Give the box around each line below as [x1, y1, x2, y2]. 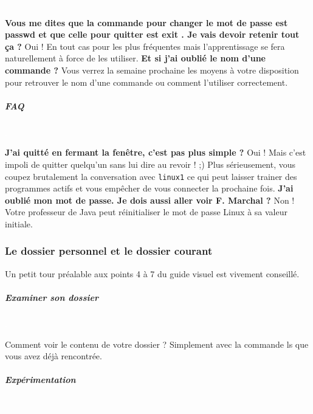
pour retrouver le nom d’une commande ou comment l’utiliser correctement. [5, 75, 288, 88]
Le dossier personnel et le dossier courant [5, 243, 213, 258]
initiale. [5, 217, 33, 230]
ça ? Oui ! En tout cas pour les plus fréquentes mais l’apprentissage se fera [5, 40, 285, 52]
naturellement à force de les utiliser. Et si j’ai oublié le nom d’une [5, 52, 266, 64]
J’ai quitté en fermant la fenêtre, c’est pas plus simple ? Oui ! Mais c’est [5, 146, 306, 159]
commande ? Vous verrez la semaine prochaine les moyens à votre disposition [5, 63, 299, 76]
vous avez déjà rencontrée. [5, 350, 102, 362]
